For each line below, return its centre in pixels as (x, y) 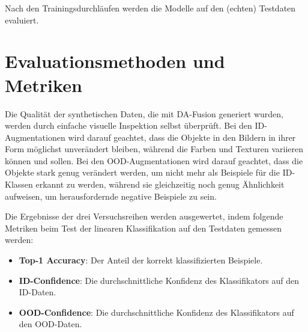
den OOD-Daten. (50, 324)
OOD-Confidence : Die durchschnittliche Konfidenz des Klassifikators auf (156, 312)
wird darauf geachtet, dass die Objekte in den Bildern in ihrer (182, 137)
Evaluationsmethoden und (115, 61)
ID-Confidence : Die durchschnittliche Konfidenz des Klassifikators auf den (159, 280)
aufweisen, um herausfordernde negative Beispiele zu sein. (111, 196)
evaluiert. (22, 20)
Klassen (19, 184)
